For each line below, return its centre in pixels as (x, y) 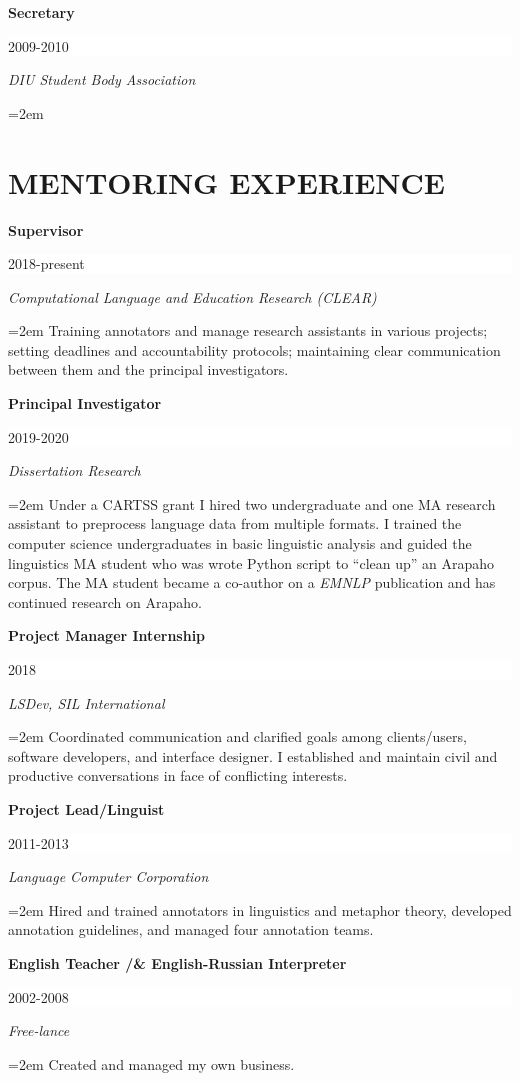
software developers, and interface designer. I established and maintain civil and (253, 755)
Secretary (41, 12)
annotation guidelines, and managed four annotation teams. (191, 929)
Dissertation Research (74, 470)
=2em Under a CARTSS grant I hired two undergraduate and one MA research (252, 503)
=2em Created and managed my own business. (151, 1063)
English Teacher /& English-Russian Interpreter (177, 962)
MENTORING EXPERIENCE (226, 181)
